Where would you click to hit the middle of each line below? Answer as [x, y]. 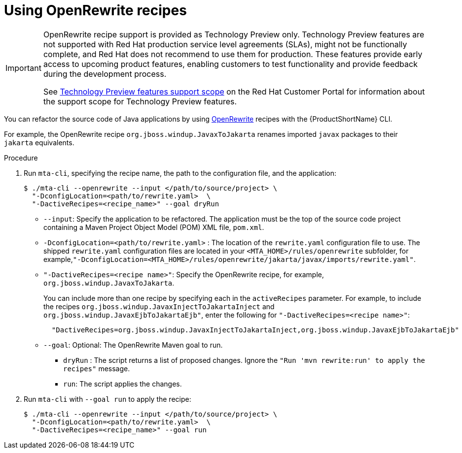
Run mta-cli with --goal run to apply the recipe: [107, 399]
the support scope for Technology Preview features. [140, 101]
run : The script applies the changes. [123, 384]
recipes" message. [97, 368]
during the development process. [105, 74]
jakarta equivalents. [39, 142]
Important [23, 68]
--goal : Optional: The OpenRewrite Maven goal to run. [133, 345]
